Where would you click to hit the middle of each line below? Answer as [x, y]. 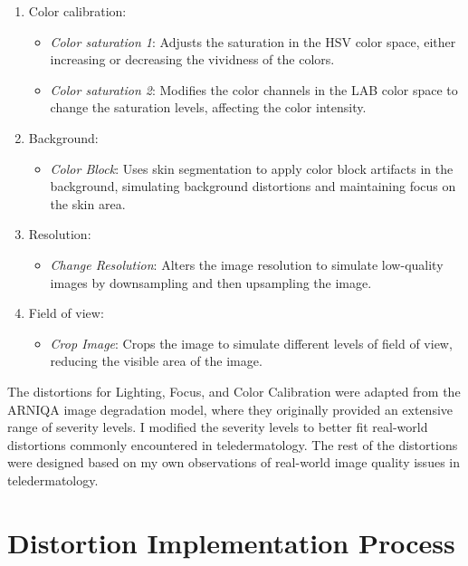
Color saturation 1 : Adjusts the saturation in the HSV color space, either [253, 41]
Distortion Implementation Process [231, 542]
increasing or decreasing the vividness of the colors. [192, 59]
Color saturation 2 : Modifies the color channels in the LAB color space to [254, 89]
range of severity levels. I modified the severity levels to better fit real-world [218, 427]
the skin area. [88, 203]
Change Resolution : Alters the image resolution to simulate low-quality [247, 264]
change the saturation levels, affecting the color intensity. [208, 107]
